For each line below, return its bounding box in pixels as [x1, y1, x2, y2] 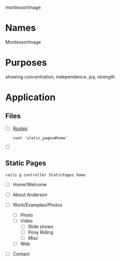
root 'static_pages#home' [12, 135, 68, 141]
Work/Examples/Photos [12, 201, 63, 208]
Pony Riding [28, 229, 54, 235]
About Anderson [12, 191, 47, 198]
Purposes [5, 57, 47, 68]
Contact [12, 251, 30, 257]
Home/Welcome [12, 181, 47, 188]
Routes [12, 125, 28, 132]
